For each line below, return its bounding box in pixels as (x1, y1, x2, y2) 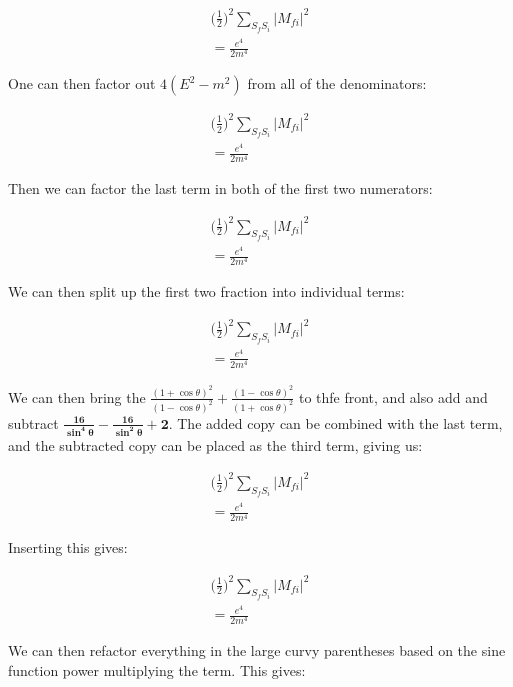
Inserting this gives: (8, 537, 128, 558)
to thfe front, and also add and (298, 386, 488, 407)
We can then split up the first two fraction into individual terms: (8, 281, 405, 302)
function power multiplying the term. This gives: (8, 659, 306, 680)
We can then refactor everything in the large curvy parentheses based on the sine (8, 640, 506, 661)
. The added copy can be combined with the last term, (168, 412, 503, 433)
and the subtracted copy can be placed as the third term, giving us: (8, 434, 423, 455)
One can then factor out (8, 73, 156, 94)
